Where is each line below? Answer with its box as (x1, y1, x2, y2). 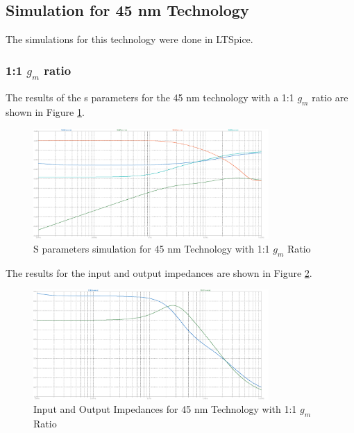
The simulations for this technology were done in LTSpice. (6, 32, 253, 46)
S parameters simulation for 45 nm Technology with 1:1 (33, 241, 270, 255)
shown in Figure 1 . (6, 105, 85, 119)
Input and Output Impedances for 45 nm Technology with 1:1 (33, 402, 297, 416)
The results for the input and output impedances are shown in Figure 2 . (6, 265, 312, 280)
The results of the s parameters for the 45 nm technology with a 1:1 (6, 90, 294, 105)
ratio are (312, 90, 348, 105)
